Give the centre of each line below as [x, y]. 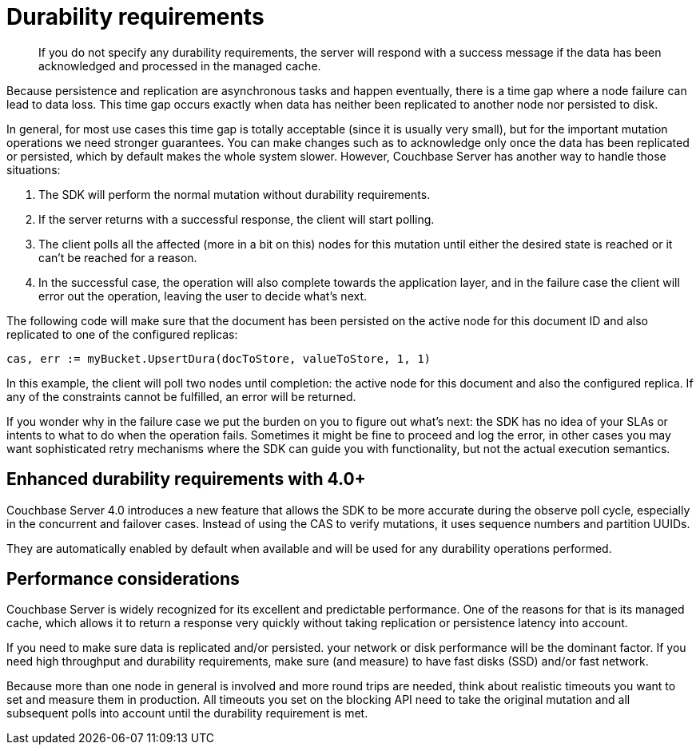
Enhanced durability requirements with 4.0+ [186, 479]
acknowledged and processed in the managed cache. [180, 66]
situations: [34, 169]
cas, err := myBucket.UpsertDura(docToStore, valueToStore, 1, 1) [219, 358]
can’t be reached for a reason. [118, 257]
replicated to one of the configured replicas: [122, 334]
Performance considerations [123, 579]
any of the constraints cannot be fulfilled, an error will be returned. [181, 396]
